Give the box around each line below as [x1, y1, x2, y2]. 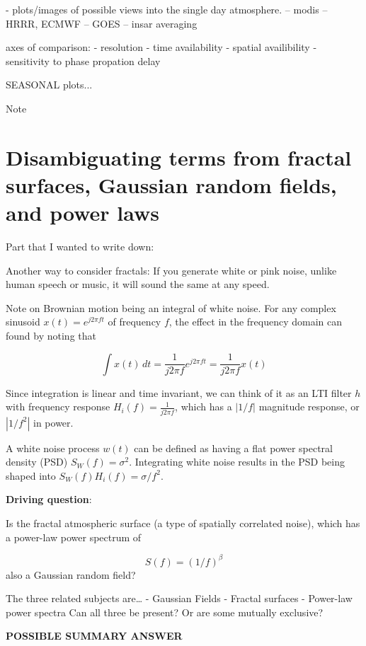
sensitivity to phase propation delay [6, 53, 161, 68]
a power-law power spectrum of [6, 529, 142, 544]
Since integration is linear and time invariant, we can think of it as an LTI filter [6, 385, 352, 400]
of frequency [108, 314, 161, 329]
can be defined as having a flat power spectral [134, 440, 333, 455]
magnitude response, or [258, 399, 360, 414]
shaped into [6, 468, 56, 483]
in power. [33, 415, 74, 429]
